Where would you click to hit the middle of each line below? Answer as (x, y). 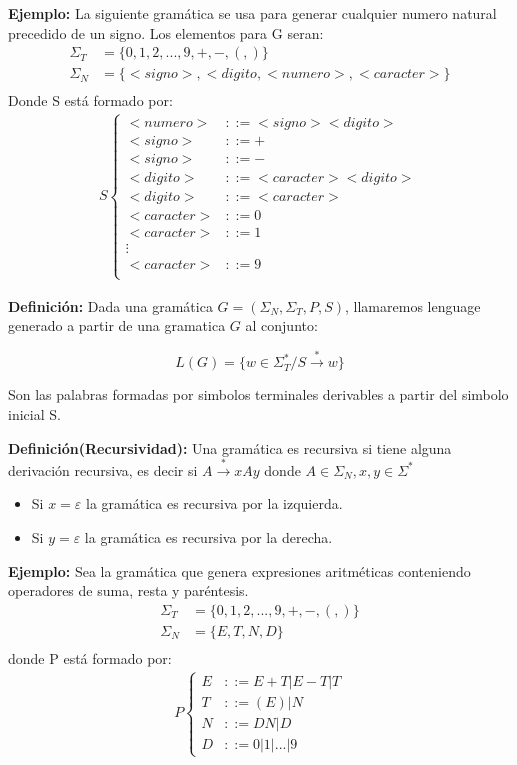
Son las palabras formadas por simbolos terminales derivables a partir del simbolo (258, 394)
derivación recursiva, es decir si (103, 469)
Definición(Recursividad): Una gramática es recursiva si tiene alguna (230, 447)
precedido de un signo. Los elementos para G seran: (166, 32)
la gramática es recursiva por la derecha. (208, 536)
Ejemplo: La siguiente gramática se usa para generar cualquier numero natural (252, 13)
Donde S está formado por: (90, 100)
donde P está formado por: (90, 657)
